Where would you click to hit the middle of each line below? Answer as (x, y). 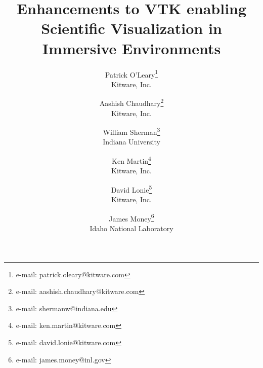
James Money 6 (131, 217)
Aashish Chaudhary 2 (131, 102)
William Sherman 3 (131, 131)
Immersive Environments (131, 48)
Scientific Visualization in (131, 28)
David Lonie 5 (131, 189)
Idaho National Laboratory (131, 228)
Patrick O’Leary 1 (131, 73)
